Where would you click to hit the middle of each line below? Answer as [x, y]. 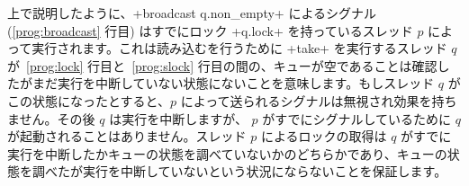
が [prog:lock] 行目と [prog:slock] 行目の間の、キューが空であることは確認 [222, 65]
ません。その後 [51, 118]
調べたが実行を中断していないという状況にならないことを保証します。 [239, 171]
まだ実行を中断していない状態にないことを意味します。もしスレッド [233, 83]
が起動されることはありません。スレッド [127, 136]
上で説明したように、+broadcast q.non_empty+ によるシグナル [192, 13]
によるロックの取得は [324, 136]
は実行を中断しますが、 [178, 118]
